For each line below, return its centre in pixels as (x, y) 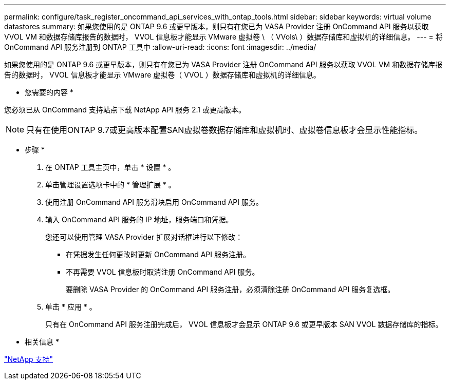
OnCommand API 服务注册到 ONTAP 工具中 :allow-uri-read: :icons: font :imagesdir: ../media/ (160, 47)
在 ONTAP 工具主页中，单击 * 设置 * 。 (110, 167)
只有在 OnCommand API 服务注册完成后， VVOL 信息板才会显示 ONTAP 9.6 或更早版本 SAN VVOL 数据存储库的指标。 (244, 324)
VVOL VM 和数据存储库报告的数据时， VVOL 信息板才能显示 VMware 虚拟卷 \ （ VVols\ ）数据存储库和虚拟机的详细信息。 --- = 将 (223, 37)
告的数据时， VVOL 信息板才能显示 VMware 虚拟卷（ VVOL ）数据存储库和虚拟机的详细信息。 (162, 75)
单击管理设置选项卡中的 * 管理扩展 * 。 (110, 185)
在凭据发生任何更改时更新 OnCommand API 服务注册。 (158, 254)
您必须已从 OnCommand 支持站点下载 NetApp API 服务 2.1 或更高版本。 (125, 110)
